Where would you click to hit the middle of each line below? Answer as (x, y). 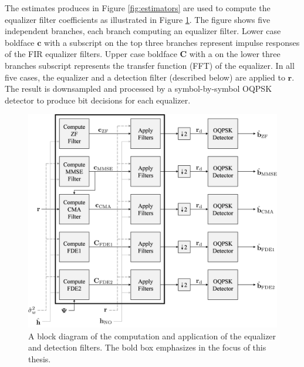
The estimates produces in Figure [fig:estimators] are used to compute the (138, 8)
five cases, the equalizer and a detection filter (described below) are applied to (145, 77)
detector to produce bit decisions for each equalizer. (98, 100)
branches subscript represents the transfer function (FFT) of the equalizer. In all (150, 65)
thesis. (40, 358)
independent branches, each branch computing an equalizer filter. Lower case (143, 31)
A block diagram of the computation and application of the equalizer (152, 336)
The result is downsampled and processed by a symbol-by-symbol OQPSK (139, 89)
